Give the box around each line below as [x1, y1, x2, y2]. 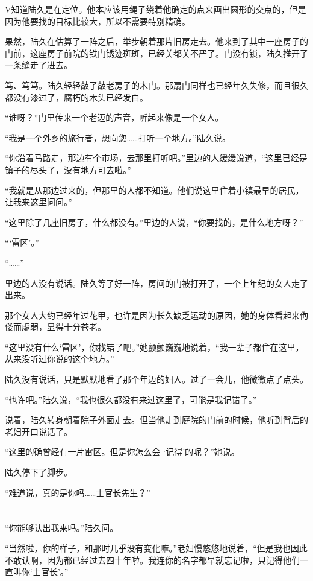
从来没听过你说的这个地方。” [5, 352, 114, 365]
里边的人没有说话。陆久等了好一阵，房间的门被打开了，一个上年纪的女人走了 [5, 276, 308, 289]
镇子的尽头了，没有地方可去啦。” [5, 163, 131, 176]
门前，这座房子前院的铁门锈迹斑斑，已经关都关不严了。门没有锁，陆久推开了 [5, 46, 308, 59]
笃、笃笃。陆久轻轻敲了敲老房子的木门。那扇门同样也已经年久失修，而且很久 [5, 78, 308, 91]
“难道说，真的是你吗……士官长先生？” [5, 486, 150, 498]
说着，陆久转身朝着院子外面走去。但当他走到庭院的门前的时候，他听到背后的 [5, 413, 308, 426]
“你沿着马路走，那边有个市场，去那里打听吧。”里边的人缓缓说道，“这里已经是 [5, 151, 308, 164]
